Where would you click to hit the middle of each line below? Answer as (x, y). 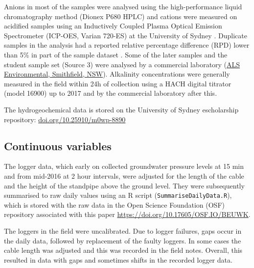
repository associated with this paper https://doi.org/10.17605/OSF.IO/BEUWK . (127, 214)
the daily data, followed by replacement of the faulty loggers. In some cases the (123, 240)
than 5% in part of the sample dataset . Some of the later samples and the (116, 54)
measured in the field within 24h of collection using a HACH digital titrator (118, 83)
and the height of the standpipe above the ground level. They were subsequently (124, 185)
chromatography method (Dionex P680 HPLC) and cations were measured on (121, 16)
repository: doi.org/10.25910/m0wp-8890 (65, 119)
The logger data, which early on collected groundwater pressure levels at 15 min (124, 166)
